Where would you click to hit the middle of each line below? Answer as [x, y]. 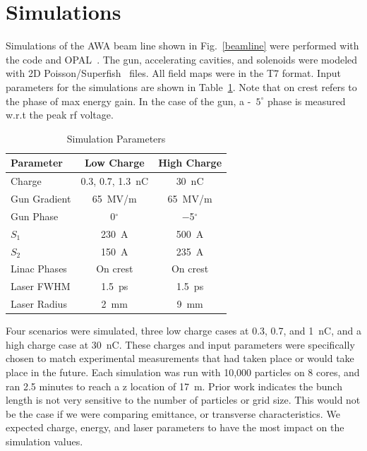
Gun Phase [35, 216]
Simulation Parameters [116, 138]
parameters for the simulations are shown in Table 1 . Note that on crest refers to [181, 86]
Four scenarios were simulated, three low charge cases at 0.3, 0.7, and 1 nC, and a [183, 331]
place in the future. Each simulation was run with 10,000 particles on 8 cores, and [183, 372]
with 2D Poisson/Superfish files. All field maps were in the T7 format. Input [173, 73]
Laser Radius [39, 304]
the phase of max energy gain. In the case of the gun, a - [128, 101]
